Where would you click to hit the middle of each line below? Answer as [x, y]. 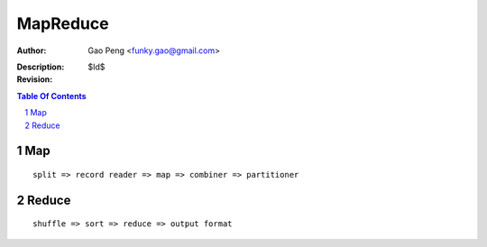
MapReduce [63, 23]
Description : [41, 67]
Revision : [35, 79]
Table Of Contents [51, 96]
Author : [32, 50]
